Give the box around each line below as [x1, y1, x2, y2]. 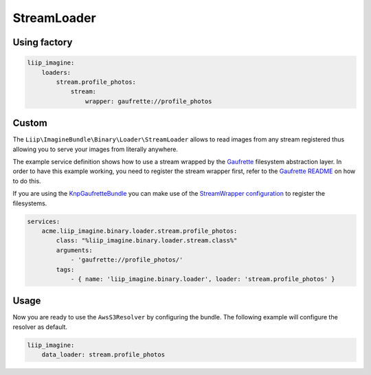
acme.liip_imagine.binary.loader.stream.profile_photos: [41, 227, 238, 235]
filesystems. [12, 199, 47, 207]
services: [27, 217, 60, 225]
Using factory [12, 36, 73, 48]
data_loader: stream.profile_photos [41, 351, 165, 359]
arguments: [56, 246, 93, 254]
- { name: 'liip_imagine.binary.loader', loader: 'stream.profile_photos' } [70, 275, 336, 283]
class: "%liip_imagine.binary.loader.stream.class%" [56, 237, 238, 245]
